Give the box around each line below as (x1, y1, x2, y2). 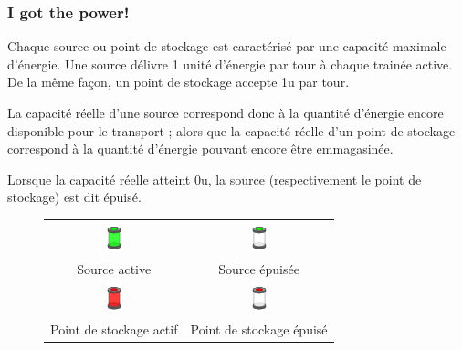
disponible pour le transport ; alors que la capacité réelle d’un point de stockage (7, 121, 456, 140)
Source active (77, 259, 152, 278)
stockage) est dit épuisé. (7, 187, 142, 207)
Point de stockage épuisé (190, 320, 328, 339)
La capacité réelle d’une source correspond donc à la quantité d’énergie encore (7, 103, 444, 122)
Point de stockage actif (50, 320, 178, 339)
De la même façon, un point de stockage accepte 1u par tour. (7, 72, 350, 91)
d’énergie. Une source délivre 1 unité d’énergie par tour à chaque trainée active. (7, 54, 453, 73)
